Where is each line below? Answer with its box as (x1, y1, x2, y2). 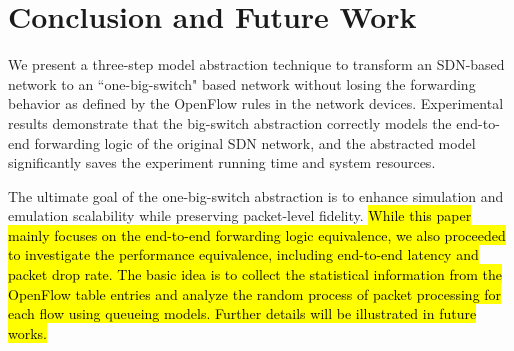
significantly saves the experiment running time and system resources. (8, 152, 436, 173)
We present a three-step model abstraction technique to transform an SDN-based (8, 54, 505, 75)
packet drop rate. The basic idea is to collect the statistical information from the (8, 264, 502, 285)
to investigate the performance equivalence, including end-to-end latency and (8, 244, 479, 265)
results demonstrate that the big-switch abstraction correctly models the (8, 112, 452, 133)
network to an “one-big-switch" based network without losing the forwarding (8, 73, 476, 94)
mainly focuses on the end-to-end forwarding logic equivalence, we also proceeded (8, 224, 506, 245)
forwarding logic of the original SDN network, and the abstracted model (34, 132, 476, 153)
